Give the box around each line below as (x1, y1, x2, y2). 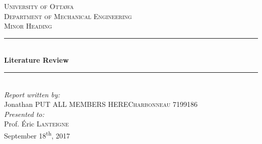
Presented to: (4, 108, 44, 119)
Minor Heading (4, 21, 52, 31)
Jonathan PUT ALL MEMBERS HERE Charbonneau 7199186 (4, 99, 198, 109)
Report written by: (4, 89, 60, 99)
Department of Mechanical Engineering (4, 11, 132, 21)
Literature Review (4, 55, 69, 65)
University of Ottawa (4, 1, 74, 11)
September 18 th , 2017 (4, 128, 70, 140)
